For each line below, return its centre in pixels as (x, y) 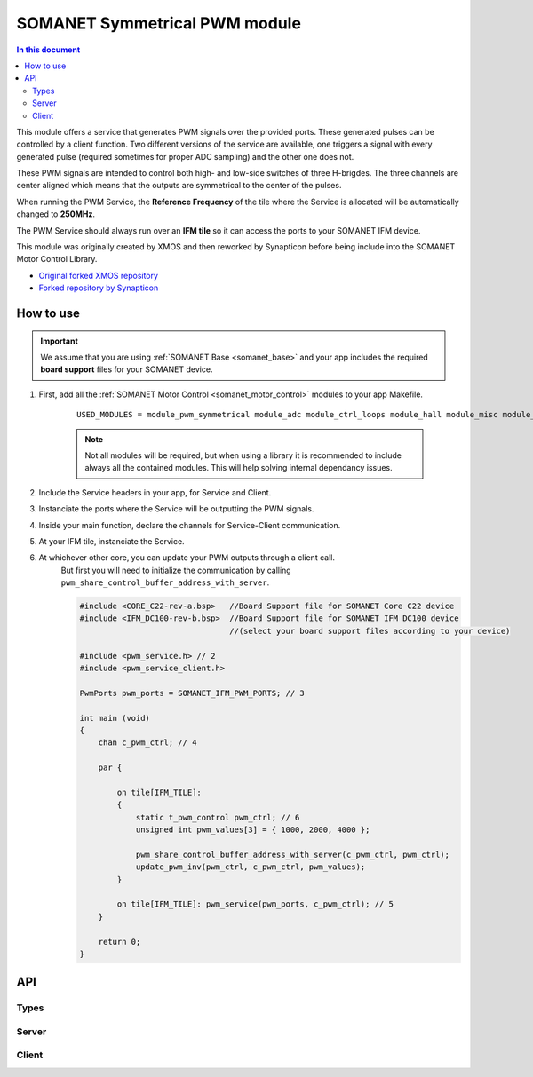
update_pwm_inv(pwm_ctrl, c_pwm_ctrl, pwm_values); (251, 867)
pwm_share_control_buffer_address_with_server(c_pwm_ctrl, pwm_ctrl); (293, 854)
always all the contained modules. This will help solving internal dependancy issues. (239, 468)
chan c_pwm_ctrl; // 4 (147, 743)
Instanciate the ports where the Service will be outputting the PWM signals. (176, 509)
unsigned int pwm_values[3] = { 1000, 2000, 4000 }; (253, 830)
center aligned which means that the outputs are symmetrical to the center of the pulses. (179, 186)
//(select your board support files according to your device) (370, 631)
